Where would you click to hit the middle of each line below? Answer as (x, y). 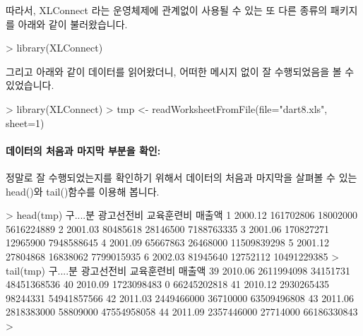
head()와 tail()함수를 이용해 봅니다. (83, 191)
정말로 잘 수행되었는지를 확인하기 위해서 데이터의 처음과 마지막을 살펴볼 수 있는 (181, 177)
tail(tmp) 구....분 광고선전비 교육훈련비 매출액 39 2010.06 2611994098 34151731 (178, 270)
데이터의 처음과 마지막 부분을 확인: (83, 150)
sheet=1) (25, 122)
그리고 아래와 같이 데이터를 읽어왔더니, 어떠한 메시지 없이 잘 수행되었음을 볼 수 (180, 71)
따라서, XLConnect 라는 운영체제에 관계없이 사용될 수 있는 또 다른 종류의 (167, 10)
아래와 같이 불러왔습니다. (73, 24)
